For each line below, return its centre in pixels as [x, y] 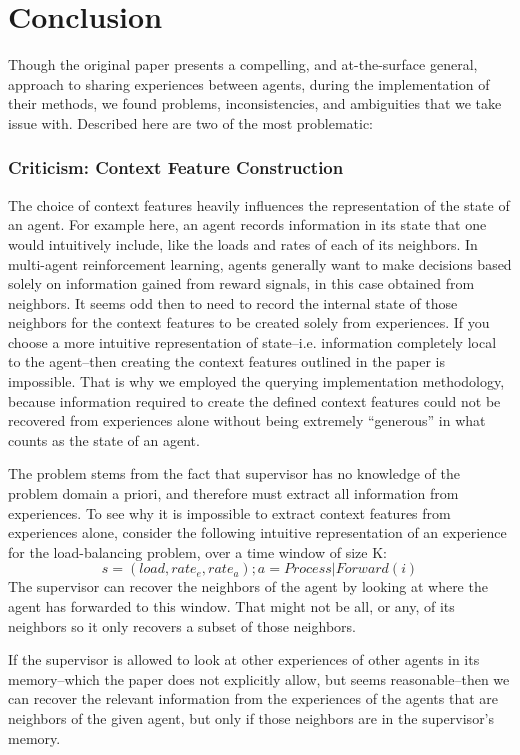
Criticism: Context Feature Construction [176, 167]
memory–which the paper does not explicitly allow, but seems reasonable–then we [259, 678]
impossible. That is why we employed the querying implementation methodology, [256, 381]
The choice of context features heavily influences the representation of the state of [259, 204]
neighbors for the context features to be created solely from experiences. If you [249, 322]
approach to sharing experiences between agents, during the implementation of [249, 83]
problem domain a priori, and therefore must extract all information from [233, 493]
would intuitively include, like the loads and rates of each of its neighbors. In [243, 243]
